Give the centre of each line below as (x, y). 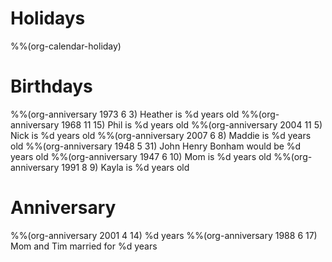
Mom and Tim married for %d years (84, 246)
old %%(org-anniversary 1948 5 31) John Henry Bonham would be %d (156, 146)
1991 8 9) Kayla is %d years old (125, 167)
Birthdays (51, 86)
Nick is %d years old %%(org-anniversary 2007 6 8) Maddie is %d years (161, 135)
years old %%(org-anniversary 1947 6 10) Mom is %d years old (141, 156)
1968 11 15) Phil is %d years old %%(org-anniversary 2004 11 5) (192, 124)
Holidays (48, 18)
